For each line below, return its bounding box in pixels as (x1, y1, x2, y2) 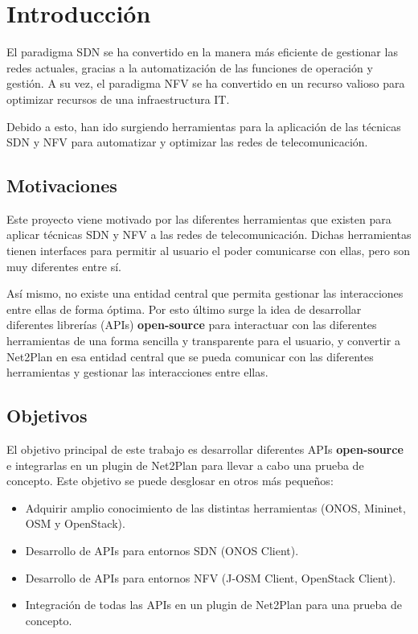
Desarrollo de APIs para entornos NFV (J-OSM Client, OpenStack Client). (25, 569, 396, 586)
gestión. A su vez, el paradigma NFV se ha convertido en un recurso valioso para (6, 75, 405, 92)
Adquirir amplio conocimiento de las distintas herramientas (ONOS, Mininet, (25, 499, 406, 516)
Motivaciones (6, 173, 117, 198)
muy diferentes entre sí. (6, 257, 121, 274)
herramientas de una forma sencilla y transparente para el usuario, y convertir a (6, 332, 400, 349)
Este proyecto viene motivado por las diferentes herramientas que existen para (6, 210, 391, 227)
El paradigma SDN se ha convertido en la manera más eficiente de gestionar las (6, 43, 398, 60)
